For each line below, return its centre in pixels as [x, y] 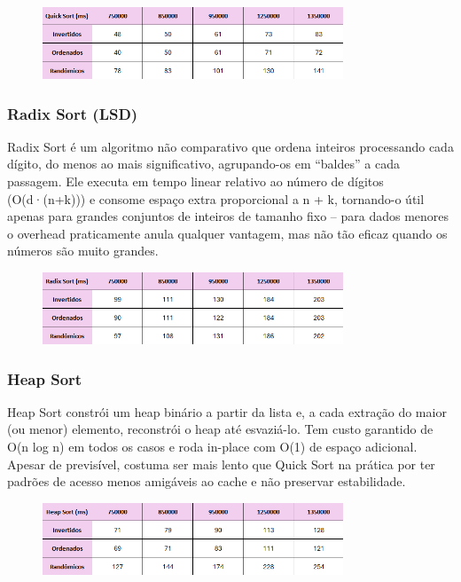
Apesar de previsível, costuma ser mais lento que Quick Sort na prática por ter [221, 464]
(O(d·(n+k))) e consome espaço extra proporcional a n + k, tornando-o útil [216, 198]
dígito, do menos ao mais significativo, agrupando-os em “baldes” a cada [203, 164]
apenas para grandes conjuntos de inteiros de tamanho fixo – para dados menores [228, 216]
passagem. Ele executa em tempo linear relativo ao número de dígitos [195, 181]
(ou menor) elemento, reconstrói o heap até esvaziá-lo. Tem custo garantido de [220, 429]
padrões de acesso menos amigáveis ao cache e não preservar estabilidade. [207, 481]
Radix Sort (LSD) [73, 113]
